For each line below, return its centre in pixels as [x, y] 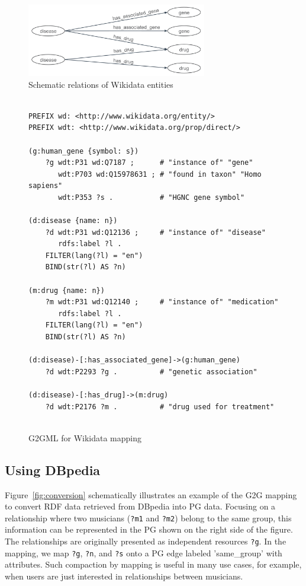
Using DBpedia [53, 469]
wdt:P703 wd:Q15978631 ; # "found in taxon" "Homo [160, 174]
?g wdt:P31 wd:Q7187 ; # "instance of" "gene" [149, 163]
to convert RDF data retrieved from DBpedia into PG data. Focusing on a [140, 506]
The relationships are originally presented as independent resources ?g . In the [146, 541]
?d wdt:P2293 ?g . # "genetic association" [151, 372]
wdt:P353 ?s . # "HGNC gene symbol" [152, 197]
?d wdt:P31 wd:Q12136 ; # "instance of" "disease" [155, 232]
